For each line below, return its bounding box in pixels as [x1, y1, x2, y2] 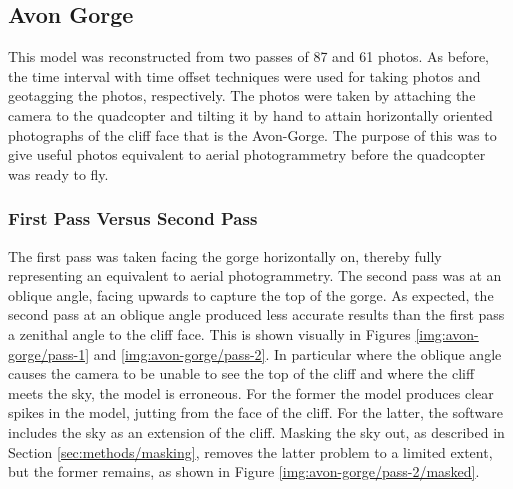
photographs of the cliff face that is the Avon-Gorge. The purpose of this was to [8, 124, 497, 145]
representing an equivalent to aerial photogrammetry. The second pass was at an [8, 265, 502, 286]
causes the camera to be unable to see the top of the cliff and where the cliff [8, 363, 475, 384]
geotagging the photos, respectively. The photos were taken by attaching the [8, 85, 476, 106]
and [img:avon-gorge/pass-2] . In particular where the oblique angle [93, 343, 502, 364]
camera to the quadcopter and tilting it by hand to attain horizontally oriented [8, 104, 493, 125]
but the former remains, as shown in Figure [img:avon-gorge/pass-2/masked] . [8, 461, 480, 482]
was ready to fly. [8, 163, 109, 184]
